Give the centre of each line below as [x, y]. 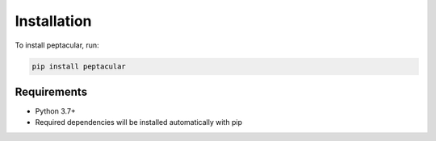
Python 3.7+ [55, 111]
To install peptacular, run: [57, 45]
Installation [53, 21]
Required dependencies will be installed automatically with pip [138, 122]
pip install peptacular [79, 66]
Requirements [51, 91]
